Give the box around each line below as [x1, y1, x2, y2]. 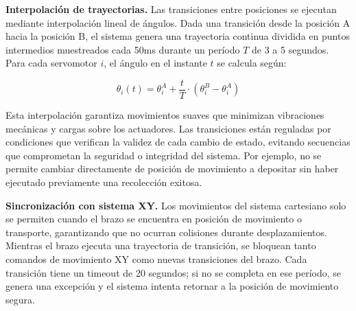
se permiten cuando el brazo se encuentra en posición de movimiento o [5, 211, 302, 226]
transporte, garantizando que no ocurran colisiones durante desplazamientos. [5, 224, 327, 239]
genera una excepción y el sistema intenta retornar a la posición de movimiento [5, 279, 339, 293]
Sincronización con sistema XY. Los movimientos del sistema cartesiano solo [5, 198, 346, 212]
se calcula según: [217, 56, 287, 70]
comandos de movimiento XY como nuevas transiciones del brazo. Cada [5, 251, 307, 266]
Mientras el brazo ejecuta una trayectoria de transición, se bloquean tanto [5, 238, 316, 253]
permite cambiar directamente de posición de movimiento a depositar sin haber [5, 161, 339, 176]
